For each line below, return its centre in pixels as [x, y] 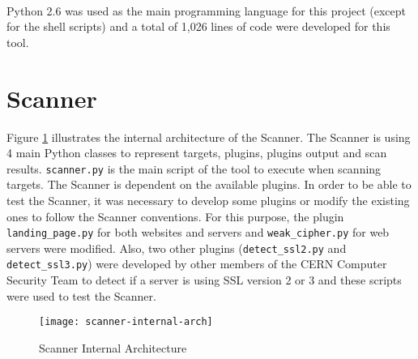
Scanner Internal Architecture [113, 347]
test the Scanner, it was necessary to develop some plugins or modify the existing [208, 200]
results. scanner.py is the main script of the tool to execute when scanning [194, 168]
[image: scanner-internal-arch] [126, 322]
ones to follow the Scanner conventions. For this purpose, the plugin [175, 216]
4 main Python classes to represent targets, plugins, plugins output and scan [197, 153]
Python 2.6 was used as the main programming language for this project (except [206, 10]
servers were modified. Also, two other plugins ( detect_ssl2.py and [177, 248]
